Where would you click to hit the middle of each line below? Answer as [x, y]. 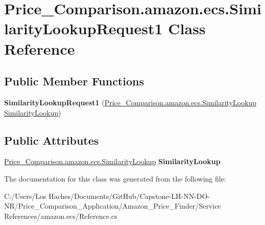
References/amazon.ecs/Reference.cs [61, 216]
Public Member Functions [74, 81]
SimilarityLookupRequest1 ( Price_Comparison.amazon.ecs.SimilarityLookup [130, 102]
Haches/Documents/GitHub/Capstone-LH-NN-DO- [129, 196]
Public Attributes [52, 140]
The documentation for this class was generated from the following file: [115, 178]
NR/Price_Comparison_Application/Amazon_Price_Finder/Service [113, 206]
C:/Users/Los [25, 196]
